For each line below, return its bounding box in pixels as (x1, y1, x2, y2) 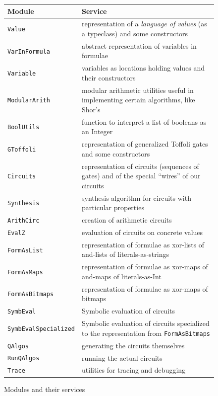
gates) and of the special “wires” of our (82, 170, 201, 181)
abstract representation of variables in (82, 40, 197, 51)
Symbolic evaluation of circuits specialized (82, 318, 210, 328)
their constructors (82, 72, 136, 82)
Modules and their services (4, 384, 85, 394)
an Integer (82, 126, 113, 137)
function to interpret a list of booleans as (82, 116, 207, 127)
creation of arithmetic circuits (82, 215, 172, 225)
